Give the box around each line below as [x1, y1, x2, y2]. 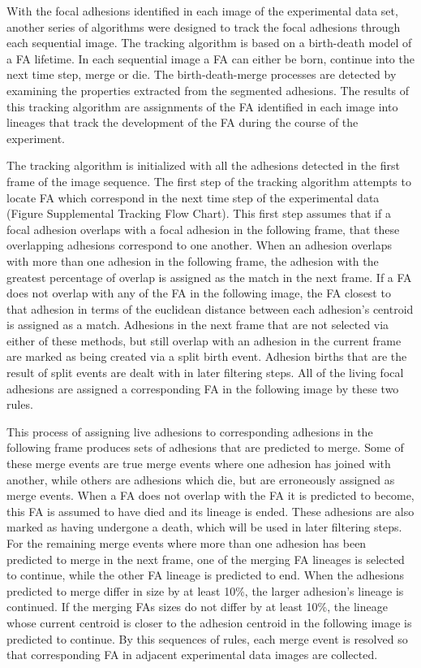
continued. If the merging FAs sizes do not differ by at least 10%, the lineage [6, 598, 388, 615]
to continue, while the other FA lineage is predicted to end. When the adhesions [6, 566, 405, 583]
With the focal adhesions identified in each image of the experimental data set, [6, 2, 398, 19]
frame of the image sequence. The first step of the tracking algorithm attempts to [6, 172, 411, 189]
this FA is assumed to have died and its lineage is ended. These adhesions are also [6, 502, 415, 519]
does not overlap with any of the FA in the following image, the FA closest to [6, 284, 391, 301]
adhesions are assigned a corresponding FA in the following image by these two [6, 380, 399, 397]
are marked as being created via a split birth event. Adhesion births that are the [6, 348, 407, 365]
